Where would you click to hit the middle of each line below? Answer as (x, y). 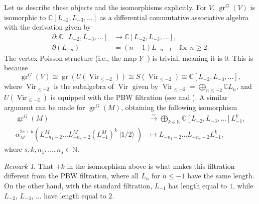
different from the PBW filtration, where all (72, 176)
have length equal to (75, 195)
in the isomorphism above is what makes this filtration (151, 166)
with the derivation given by (48, 27)
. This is (241, 58)
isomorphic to (25, 17)
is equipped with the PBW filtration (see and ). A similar (139, 97)
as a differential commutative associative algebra (174, 17)
